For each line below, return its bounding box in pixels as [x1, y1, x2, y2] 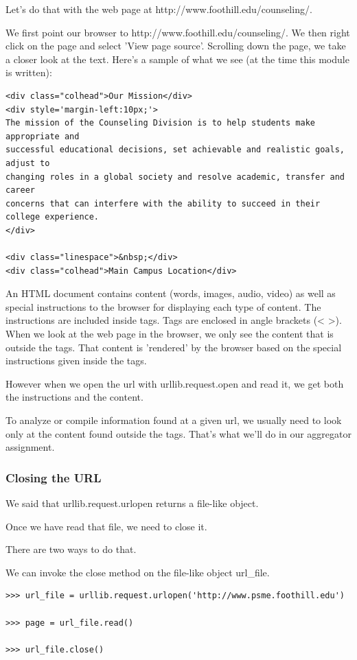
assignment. [5, 440, 55, 454]
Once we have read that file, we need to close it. [5, 519, 207, 533]
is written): [5, 65, 52, 80]
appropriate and [5, 131, 80, 141]
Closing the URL [5, 469, 102, 486]
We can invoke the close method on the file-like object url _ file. [5, 565, 270, 579]
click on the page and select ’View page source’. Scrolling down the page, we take [5, 38, 346, 53]
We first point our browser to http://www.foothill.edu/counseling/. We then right [5, 25, 350, 39]
